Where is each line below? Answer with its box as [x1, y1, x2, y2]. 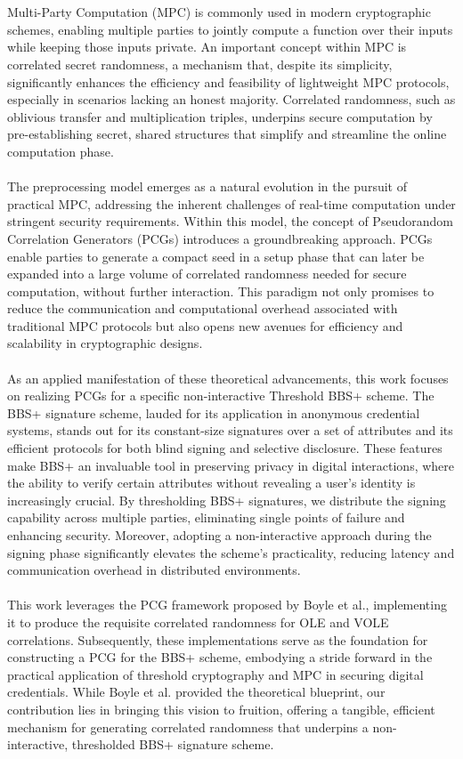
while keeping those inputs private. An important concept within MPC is [7, 37, 407, 56]
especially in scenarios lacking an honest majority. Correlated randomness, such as [7, 90, 456, 109]
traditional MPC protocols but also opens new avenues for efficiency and [7, 316, 403, 335]
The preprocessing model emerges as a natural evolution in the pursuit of [7, 177, 407, 196]
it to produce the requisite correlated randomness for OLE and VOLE [7, 612, 389, 631]
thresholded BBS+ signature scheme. [71, 735, 274, 754]
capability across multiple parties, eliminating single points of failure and [7, 508, 405, 527]
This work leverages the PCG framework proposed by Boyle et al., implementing [7, 595, 447, 614]
